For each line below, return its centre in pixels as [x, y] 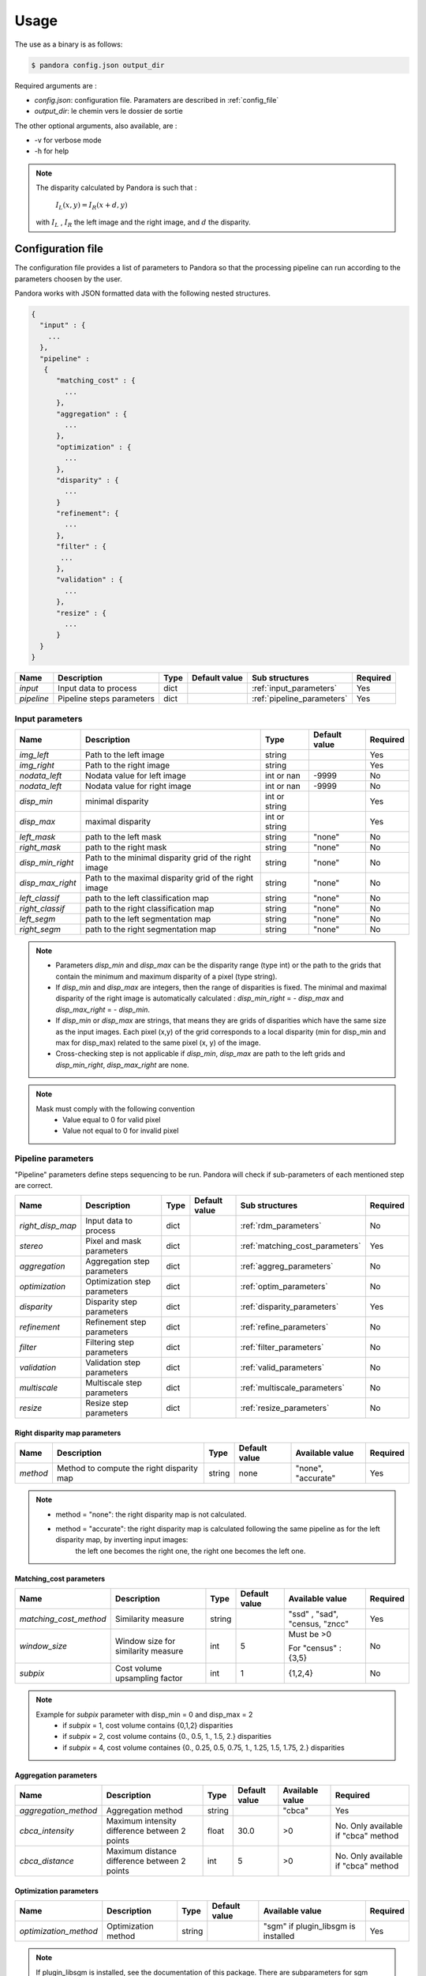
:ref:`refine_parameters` [284, 1327]
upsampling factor [149, 1678]
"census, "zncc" [319, 1624]
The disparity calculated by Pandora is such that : [116, 188]
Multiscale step [114, 1383]
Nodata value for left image [136, 775]
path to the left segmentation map [148, 918]
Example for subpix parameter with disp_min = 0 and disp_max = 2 [144, 1714]
